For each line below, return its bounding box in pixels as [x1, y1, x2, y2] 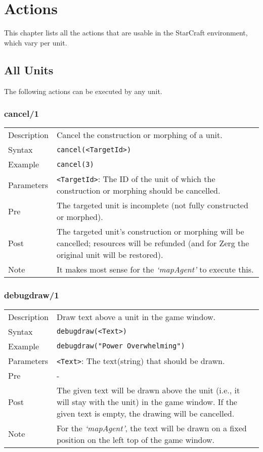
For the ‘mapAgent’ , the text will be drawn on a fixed [56, 422, 247, 434]
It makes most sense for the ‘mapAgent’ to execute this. [56, 263, 254, 276]
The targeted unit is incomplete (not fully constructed [56, 199, 248, 211]
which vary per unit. [4, 37, 67, 48]
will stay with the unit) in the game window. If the [56, 395, 237, 408]
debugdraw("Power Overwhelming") [56, 342, 185, 350]
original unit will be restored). [56, 249, 163, 261]
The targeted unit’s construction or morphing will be [56, 225, 244, 238]
